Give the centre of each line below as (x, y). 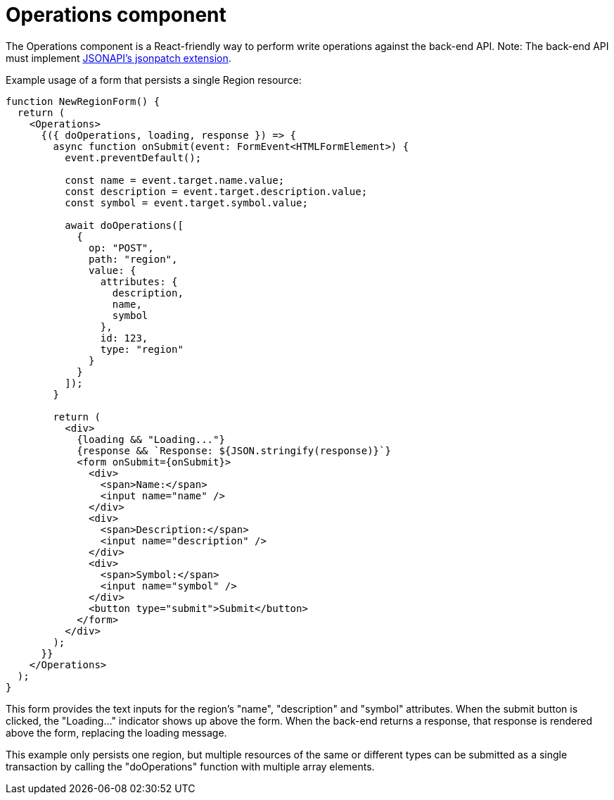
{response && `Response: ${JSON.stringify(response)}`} (234, 450)
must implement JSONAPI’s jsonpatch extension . (119, 58)
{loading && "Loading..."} (151, 439)
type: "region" (142, 349)
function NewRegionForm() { (83, 101)
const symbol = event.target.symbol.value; (186, 202)
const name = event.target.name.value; (175, 180)
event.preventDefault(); (133, 157)
